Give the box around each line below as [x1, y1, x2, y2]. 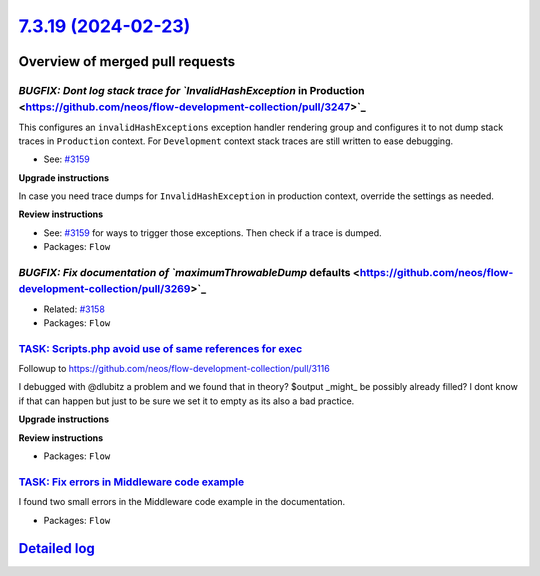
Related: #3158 [43, 303, 105, 315]
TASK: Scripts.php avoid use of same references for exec [18, 341, 303, 355]
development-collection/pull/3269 [18, 282, 191, 296]
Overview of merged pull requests [18, 53, 236, 70]
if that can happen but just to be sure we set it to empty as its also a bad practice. [18, 395, 355, 407]
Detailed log [18, 540, 95, 557]
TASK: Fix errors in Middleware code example [18, 475, 245, 489]
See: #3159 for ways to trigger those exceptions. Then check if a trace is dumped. [43, 226, 382, 239]
